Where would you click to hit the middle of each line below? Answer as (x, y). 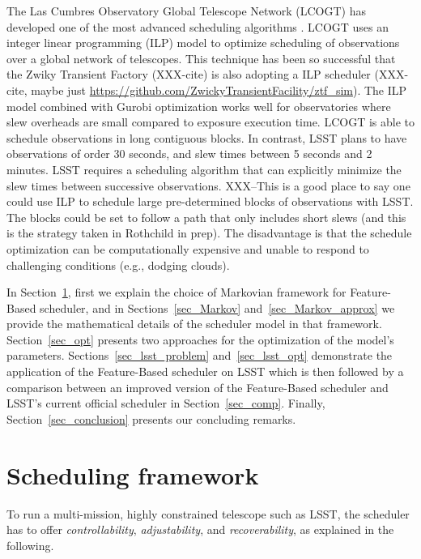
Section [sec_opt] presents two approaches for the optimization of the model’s (200, 339)
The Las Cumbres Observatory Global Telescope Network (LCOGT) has (187, 11)
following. (30, 545)
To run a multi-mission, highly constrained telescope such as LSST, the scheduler (208, 513)
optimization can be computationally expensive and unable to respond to (188, 248)
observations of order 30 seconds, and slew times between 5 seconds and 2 (189, 154)
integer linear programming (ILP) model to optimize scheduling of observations (203, 43)
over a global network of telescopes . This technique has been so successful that (201, 58)
